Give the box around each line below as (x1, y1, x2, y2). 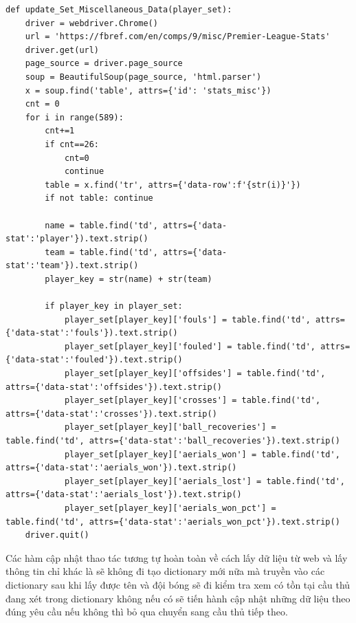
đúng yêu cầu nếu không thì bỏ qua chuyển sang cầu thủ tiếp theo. (5, 604, 288, 619)
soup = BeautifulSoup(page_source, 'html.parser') (25, 72, 262, 82)
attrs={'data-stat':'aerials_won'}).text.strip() (5, 463, 237, 473)
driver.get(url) (25, 45, 100, 55)
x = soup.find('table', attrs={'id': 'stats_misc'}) (25, 85, 271, 96)
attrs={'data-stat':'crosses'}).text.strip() (5, 408, 217, 419)
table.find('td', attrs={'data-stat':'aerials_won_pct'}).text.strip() (5, 516, 340, 527)
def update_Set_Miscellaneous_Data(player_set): (5, 5, 232, 14)
